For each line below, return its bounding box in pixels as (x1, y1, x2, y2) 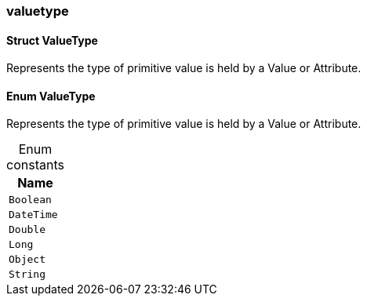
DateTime (9, 209, 58, 221)
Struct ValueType (6, 33, 98, 47)
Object (9, 253, 45, 266)
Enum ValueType (6, 89, 96, 103)
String (9, 268, 45, 281)
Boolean (9, 194, 52, 206)
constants (6, 157, 64, 173)
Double (9, 224, 45, 236)
